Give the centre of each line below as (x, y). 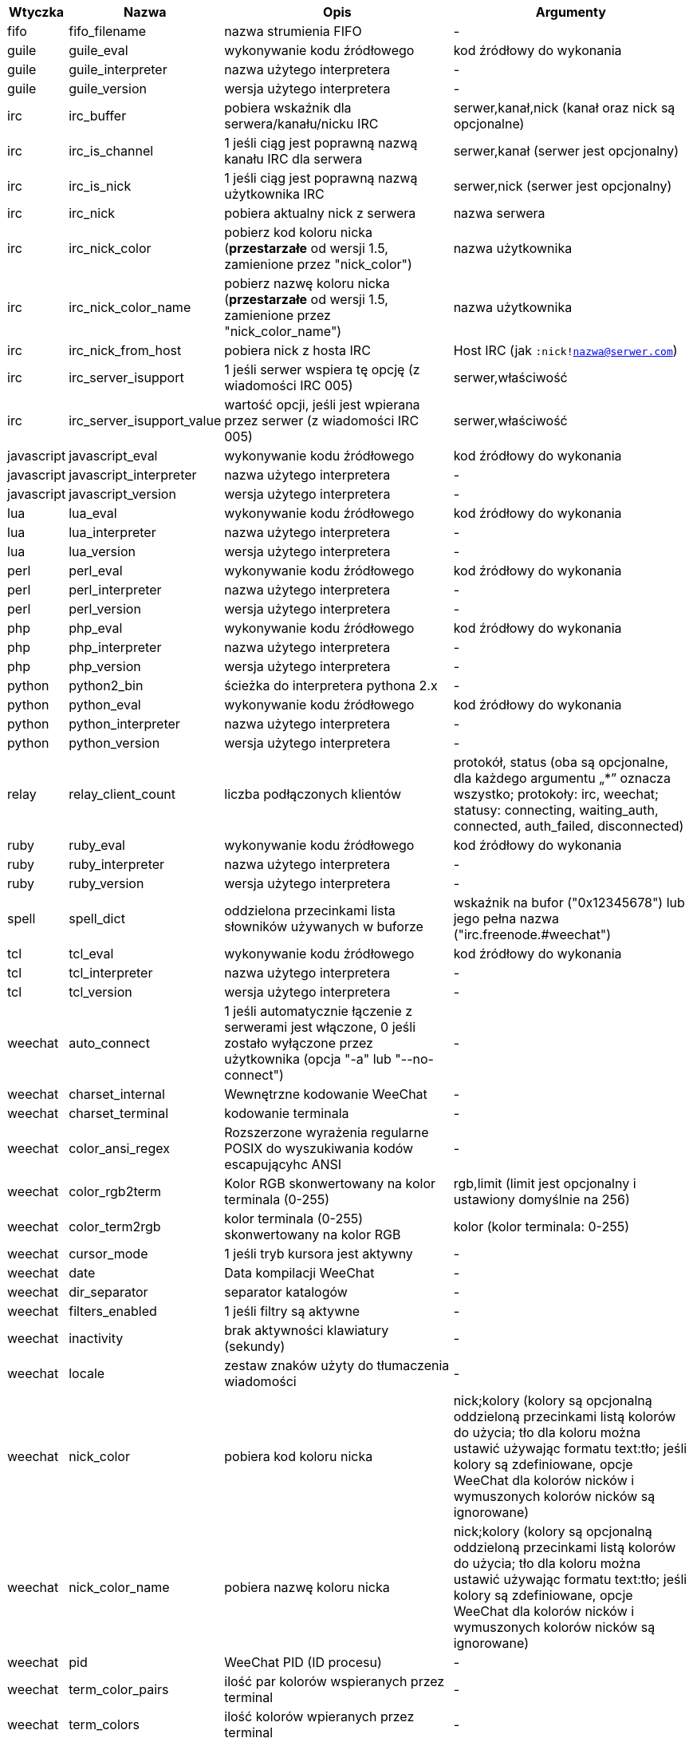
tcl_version (100, 992)
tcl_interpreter (111, 973)
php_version (105, 666)
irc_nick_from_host (125, 350)
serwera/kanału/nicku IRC (301, 124)
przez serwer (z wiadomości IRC (322, 421)
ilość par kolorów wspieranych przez (335, 1681)
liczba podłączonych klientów (313, 794)
